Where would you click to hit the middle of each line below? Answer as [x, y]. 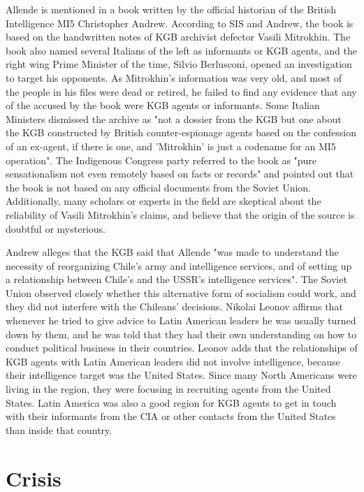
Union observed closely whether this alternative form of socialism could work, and [181, 292]
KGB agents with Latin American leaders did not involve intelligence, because [173, 361]
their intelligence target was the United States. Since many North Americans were [181, 375]
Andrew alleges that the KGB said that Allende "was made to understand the [172, 252]
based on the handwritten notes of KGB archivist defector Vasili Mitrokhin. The [178, 37]
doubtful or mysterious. [56, 228]
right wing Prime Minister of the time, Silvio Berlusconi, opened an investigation [179, 64]
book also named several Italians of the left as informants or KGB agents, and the [181, 50]
